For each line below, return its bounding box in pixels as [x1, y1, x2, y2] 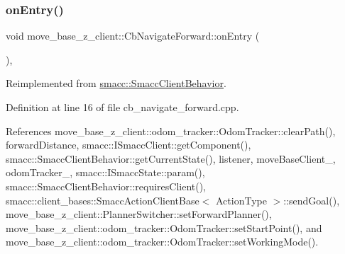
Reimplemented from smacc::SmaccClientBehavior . [6, 76, 226, 91]
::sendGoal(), [283, 192, 340, 207]
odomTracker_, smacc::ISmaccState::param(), [6, 165, 205, 180]
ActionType [216, 192, 267, 207]
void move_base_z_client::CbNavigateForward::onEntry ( [6, 28, 260, 43]
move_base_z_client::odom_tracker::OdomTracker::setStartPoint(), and [6, 220, 322, 235]
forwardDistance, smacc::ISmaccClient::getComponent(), [6, 137, 251, 152]
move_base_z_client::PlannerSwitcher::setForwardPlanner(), [6, 207, 272, 221]
